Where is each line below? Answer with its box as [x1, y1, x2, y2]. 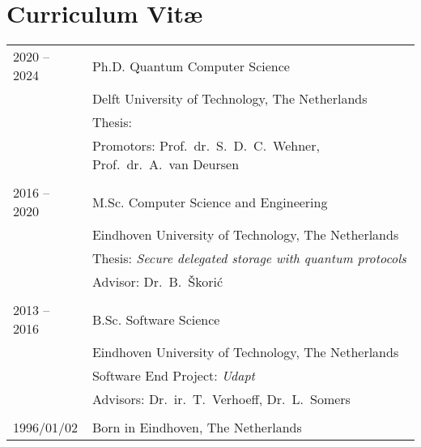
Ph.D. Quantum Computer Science [91, 56, 290, 75]
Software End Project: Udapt [91, 366, 255, 385]
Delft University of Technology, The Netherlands [91, 89, 368, 109]
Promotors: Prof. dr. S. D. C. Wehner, [91, 136, 320, 155]
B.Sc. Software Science [91, 309, 220, 329]
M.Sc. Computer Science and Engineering [91, 192, 328, 211]
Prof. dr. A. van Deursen [91, 155, 240, 174]
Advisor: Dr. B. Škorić [91, 272, 223, 292]
